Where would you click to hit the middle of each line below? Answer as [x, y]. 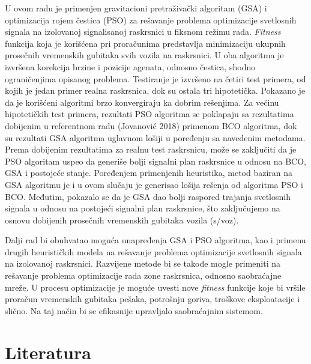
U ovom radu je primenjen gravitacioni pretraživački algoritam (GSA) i [136, 8]
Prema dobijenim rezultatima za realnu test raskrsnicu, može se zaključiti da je [151, 149]
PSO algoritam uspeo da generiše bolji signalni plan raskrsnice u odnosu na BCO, [155, 161]
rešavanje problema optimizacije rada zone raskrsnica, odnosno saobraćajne [143, 275]
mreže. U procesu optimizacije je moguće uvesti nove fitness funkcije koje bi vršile [155, 287]
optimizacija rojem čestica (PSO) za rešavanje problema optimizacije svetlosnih [151, 20]
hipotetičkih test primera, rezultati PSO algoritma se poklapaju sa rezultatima [149, 114]
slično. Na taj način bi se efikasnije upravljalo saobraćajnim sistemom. [134, 310]
